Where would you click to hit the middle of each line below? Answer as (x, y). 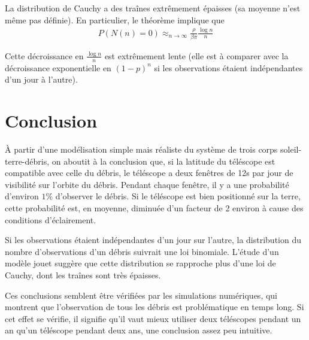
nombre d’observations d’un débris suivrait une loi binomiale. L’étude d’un (142, 251)
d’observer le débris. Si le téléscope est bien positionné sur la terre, (178, 196)
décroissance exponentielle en (58, 67)
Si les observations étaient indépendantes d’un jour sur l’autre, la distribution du (153, 240)
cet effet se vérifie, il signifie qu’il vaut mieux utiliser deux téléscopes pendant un (153, 318)
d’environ (22, 196)
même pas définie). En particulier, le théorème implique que (115, 19)
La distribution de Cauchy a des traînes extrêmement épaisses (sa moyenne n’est (153, 8)
